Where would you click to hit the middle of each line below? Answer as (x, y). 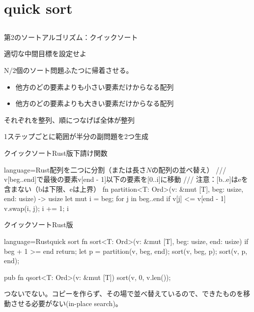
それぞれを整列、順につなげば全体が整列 (69, 120)
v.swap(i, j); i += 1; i (36, 208)
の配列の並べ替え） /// (189, 169)
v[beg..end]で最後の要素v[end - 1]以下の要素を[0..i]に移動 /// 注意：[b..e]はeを (126, 179)
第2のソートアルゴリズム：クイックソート (71, 37)
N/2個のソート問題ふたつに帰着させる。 (69, 70)
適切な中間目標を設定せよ (45, 53)
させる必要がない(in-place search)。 (66, 303)
